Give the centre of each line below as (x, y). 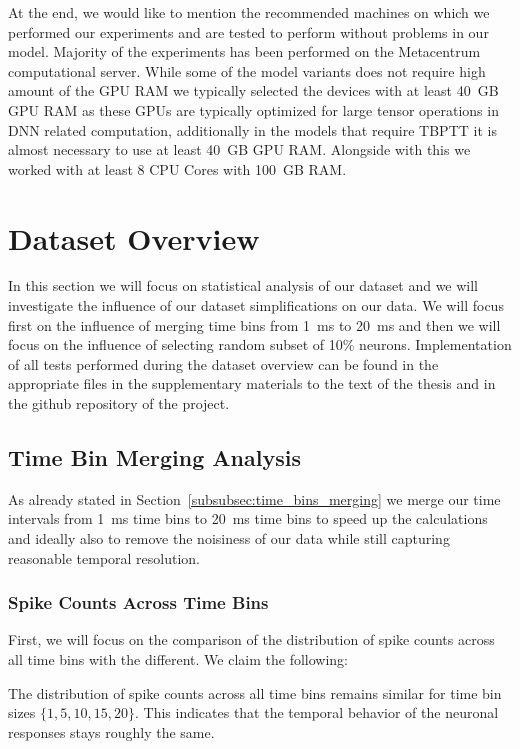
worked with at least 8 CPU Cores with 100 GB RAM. (177, 168)
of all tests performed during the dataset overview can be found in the (223, 363)
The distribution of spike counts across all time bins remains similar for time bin (255, 692)
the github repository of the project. (119, 403)
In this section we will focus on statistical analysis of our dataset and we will (243, 285)
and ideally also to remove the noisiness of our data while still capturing (229, 538)
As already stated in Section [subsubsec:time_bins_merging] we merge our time (254, 498)
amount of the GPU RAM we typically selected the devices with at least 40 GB (253, 90)
